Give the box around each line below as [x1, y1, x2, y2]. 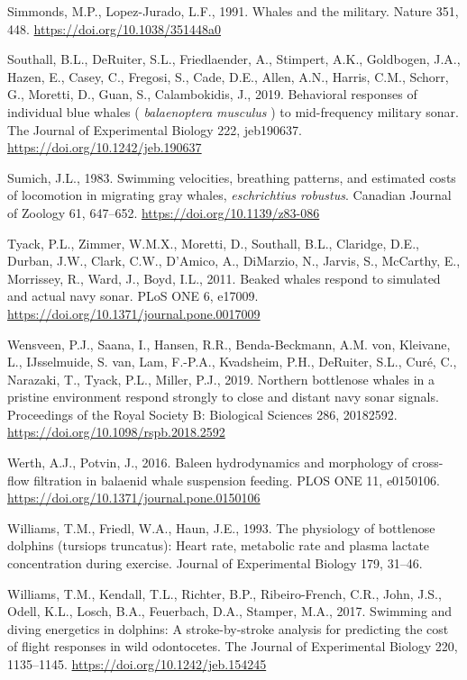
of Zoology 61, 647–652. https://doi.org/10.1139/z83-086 [7, 203, 320, 222]
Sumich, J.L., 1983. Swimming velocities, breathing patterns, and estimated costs [7, 168, 456, 186]
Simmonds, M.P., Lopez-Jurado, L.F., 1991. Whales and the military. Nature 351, [7, 2, 459, 20]
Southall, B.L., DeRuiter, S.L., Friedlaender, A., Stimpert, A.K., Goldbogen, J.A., [7, 50, 461, 68]
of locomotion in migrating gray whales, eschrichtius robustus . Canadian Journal [7, 186, 452, 204]
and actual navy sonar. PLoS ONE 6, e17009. [7, 286, 259, 305]
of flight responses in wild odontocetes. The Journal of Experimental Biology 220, [7, 637, 458, 656]
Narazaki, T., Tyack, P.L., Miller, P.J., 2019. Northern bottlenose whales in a [7, 369, 435, 388]
